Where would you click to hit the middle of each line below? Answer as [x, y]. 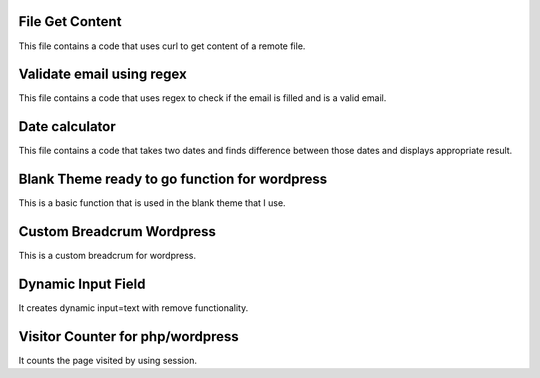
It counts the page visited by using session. [107, 360]
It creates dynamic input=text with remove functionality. [133, 308]
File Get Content [70, 21]
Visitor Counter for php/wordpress [128, 336]
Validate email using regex [102, 74]
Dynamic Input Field [82, 283]
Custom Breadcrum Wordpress [117, 231]
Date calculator [67, 126]
